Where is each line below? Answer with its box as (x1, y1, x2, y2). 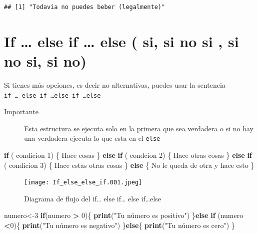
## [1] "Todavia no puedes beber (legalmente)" (4, 4, 165, 11)
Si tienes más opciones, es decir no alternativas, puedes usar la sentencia (4, 79, 225, 90)
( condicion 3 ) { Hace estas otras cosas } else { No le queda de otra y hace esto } (4, 159, 254, 170)
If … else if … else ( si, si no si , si (4, 31, 239, 51)
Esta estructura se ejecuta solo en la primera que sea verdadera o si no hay (24, 123, 253, 133)
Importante (4, 106, 38, 117)
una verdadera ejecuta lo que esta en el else (24, 133, 160, 143)
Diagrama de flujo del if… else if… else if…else (24, 193, 161, 203)
